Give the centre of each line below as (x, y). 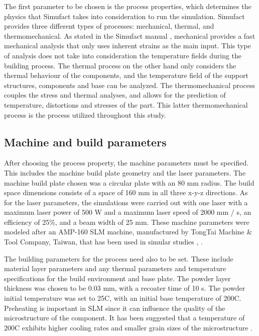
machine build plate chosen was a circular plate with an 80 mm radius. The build (129, 182)
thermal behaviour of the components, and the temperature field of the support (126, 75)
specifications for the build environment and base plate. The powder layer (117, 278)
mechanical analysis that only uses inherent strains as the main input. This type (127, 46)
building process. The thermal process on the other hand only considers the (120, 65)
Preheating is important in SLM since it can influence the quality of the (115, 308)
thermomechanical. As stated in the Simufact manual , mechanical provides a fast (130, 35)
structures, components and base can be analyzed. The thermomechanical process (129, 85)
